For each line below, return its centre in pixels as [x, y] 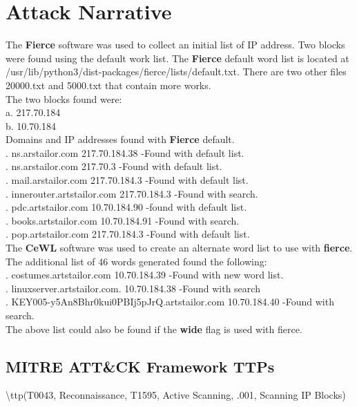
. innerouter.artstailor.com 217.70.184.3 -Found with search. [132, 193]
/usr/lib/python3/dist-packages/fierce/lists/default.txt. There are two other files [176, 72]
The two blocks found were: [64, 98]
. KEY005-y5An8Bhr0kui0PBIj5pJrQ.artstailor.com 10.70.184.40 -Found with [170, 302]
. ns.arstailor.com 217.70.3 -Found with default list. [114, 166]
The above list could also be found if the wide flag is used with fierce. [154, 329]
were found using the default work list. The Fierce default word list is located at [177, 58]
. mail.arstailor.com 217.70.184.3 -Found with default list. [127, 180]
